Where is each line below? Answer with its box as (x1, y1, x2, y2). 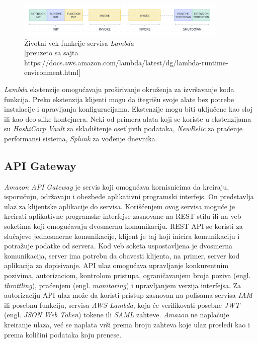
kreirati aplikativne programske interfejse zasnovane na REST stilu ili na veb (4, 211, 241, 221)
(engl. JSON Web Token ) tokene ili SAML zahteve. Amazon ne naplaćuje (4, 309, 229, 320)
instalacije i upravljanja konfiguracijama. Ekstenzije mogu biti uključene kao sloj (4, 104, 253, 114)
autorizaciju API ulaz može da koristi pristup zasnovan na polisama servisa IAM (4, 290, 252, 300)
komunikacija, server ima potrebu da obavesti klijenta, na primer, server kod (4, 250, 240, 261)
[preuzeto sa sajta (24, 47, 78, 58)
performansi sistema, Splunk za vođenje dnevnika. (4, 133, 157, 143)
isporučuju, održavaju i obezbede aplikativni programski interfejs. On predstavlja (4, 191, 254, 202)
